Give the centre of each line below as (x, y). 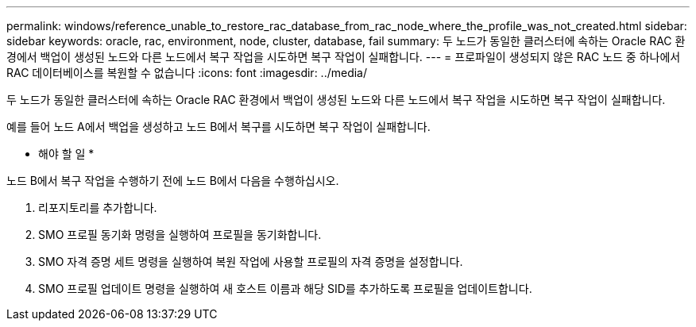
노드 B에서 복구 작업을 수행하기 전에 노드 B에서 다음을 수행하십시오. (173, 181)
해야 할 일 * (66, 154)
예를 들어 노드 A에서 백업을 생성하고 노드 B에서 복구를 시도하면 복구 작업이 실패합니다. (218, 127)
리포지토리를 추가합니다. (98, 208)
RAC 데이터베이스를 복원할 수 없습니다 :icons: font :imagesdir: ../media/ (187, 73)
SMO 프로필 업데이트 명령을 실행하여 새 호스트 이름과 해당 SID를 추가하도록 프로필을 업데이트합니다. (285, 289)
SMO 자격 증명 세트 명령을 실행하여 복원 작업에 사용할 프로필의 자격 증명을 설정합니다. (251, 262)
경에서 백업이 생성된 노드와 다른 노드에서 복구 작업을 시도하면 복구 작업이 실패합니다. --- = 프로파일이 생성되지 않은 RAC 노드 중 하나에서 (344, 57)
